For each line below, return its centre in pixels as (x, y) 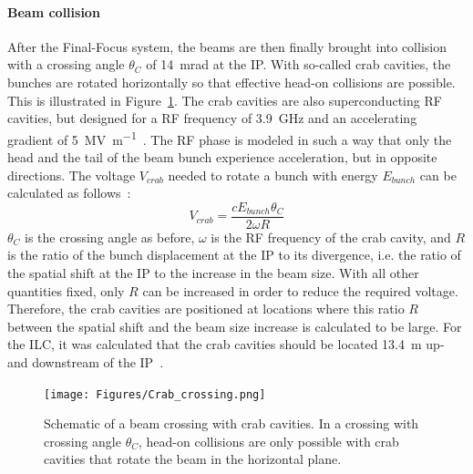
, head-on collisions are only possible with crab (269, 441)
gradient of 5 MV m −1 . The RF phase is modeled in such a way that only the (230, 138)
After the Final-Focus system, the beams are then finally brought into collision (227, 46)
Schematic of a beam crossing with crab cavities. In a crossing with (231, 423)
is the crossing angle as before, (110, 237)
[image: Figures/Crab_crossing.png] (155, 394)
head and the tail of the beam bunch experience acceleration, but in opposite (222, 157)
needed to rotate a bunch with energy (273, 175)
